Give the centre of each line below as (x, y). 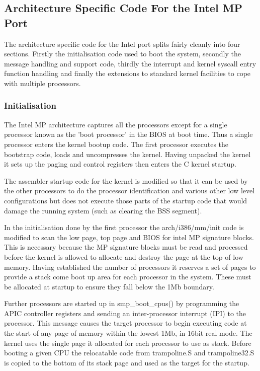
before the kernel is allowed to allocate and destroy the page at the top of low (124, 256)
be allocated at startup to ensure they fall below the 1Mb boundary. (109, 286)
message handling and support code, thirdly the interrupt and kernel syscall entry (130, 63)
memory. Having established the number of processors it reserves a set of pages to (130, 267)
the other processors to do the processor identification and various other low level (129, 191)
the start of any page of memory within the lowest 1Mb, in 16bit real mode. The (128, 333)
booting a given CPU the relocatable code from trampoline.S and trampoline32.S (129, 353)
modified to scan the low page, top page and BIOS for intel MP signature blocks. (129, 237)
